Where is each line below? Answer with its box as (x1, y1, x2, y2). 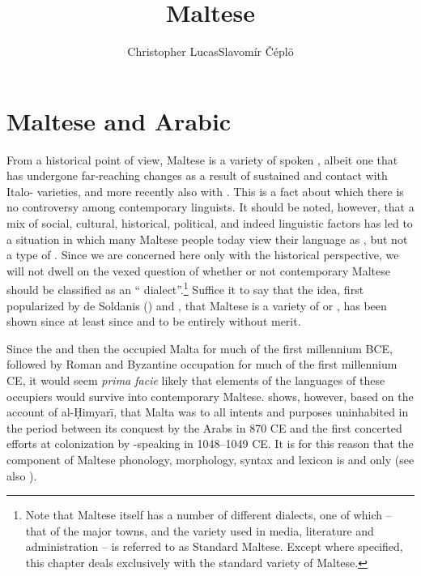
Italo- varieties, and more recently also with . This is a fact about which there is (6, 182, 404, 199)
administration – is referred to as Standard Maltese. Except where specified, (25, 538, 403, 555)
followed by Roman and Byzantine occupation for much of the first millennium (6, 356, 398, 373)
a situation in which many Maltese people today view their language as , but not (6, 230, 408, 247)
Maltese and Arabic (6, 104, 232, 137)
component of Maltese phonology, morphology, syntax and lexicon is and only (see (6, 451, 415, 467)
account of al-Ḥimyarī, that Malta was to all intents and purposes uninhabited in (6, 403, 409, 420)
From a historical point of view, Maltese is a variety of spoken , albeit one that (6, 151, 398, 168)
